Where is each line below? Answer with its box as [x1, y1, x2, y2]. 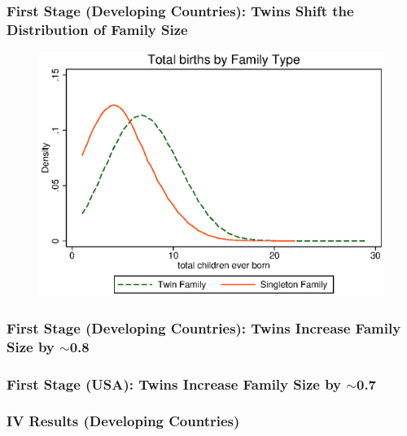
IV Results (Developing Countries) [7, 411, 240, 431]
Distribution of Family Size [7, 19, 188, 39]
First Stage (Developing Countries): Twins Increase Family [7, 317, 401, 338]
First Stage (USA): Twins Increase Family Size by [7, 373, 342, 394]
